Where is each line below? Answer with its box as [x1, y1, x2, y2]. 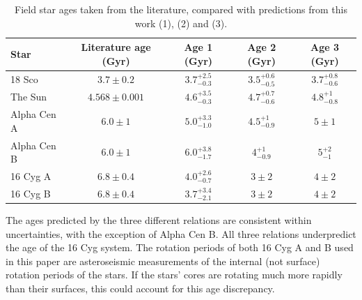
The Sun [10, 89, 47, 104]
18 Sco [10, 72, 38, 87]
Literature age [81, 40, 151, 54]
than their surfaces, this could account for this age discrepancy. [6, 280, 275, 295]
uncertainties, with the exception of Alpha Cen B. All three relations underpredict [6, 226, 356, 241]
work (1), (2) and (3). [134, 15, 228, 30]
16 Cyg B [10, 186, 51, 200]
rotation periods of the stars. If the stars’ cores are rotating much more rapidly [6, 267, 343, 282]
